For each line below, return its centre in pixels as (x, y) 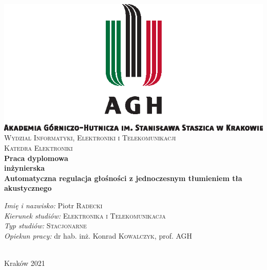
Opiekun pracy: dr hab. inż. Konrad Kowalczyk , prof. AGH (98, 235)
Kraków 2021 (25, 263)
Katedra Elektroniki (39, 148)
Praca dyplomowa (36, 158)
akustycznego (28, 188)
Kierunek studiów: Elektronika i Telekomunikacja (85, 215)
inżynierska (25, 168)
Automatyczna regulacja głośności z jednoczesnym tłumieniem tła (123, 178)
